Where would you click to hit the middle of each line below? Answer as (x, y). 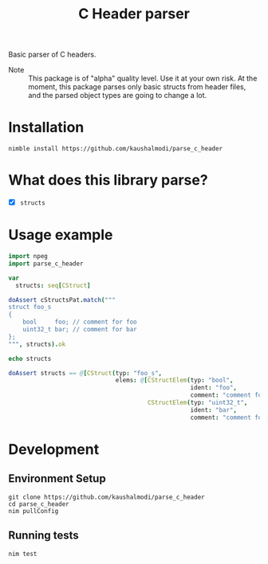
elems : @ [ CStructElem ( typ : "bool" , (174, 380)
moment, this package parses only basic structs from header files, (137, 87)
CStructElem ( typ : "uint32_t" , (197, 403)
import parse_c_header (46, 264)
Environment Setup (57, 479)
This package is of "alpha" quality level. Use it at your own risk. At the (143, 78)
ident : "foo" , (214, 388)
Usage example (61, 235)
